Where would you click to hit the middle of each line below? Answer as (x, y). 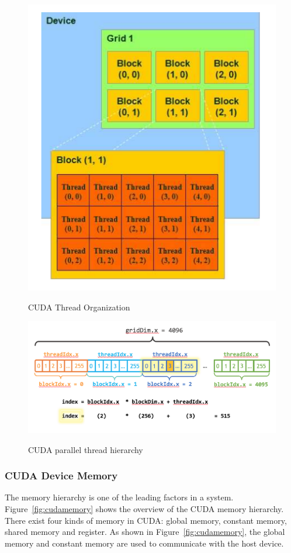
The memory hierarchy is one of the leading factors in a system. (119, 497)
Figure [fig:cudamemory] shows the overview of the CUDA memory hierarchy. (144, 508)
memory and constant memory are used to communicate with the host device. (144, 543)
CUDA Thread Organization (79, 307)
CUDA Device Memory (61, 476)
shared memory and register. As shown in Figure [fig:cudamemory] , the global (145, 532)
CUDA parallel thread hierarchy (86, 449)
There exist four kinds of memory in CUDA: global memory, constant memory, (146, 520)
